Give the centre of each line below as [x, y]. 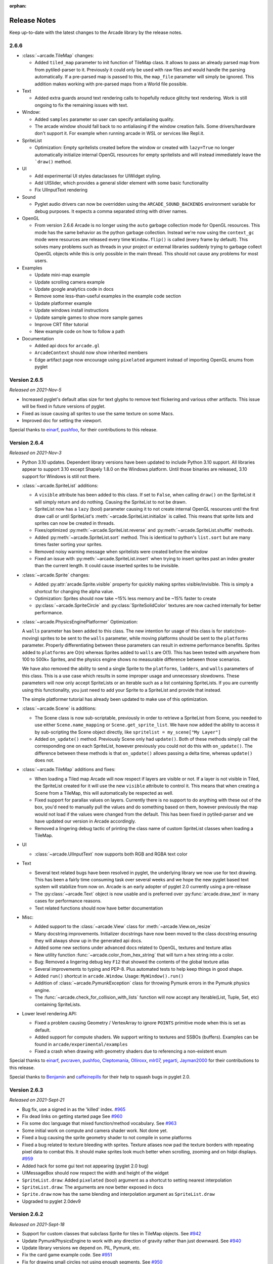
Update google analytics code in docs [74, 289]
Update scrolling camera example [70, 282]
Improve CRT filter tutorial [61, 324]
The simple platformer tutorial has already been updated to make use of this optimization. [115, 699]
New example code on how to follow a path [80, 332]
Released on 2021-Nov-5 [35, 390]
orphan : [18, 6]
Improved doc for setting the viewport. [62, 420]
